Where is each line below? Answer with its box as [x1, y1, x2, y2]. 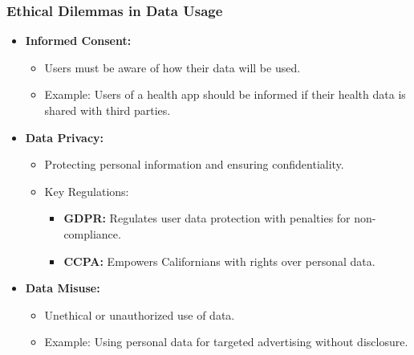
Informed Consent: [25, 32, 132, 49]
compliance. [63, 225, 121, 242]
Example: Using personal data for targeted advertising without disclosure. [44, 333, 408, 350]
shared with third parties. [44, 102, 171, 118]
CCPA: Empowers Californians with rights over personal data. [63, 252, 375, 269]
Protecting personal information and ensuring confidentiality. [44, 156, 344, 173]
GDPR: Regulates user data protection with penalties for [63, 210, 351, 226]
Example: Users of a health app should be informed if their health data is [44, 86, 406, 103]
